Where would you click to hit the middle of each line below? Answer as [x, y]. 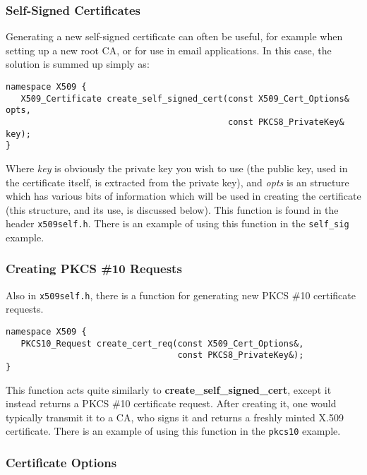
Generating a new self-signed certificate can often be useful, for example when [174, 36]
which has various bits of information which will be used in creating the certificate [183, 196]
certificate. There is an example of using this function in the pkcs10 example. [173, 431]
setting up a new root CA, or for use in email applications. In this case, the [169, 50]
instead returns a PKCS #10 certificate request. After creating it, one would [171, 403]
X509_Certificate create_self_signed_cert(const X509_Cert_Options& [185, 98]
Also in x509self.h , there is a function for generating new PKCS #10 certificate [181, 295]
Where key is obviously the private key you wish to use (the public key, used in [177, 168]
